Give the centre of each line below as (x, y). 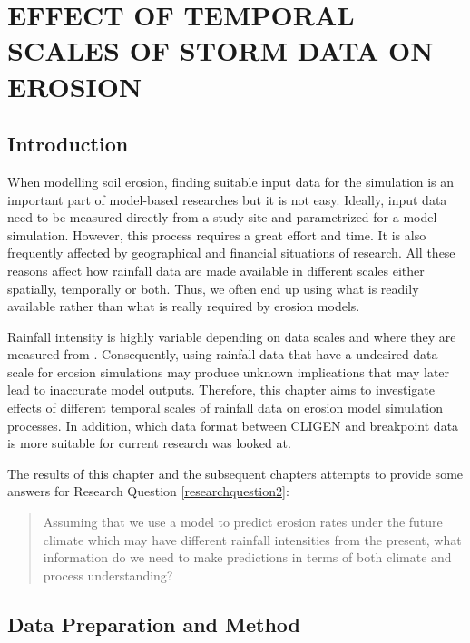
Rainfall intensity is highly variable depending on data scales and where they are (232, 336)
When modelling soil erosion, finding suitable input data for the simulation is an (231, 181)
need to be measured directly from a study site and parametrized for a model (222, 217)
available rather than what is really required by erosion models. (184, 306)
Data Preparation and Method (154, 624)
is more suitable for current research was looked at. (149, 443)
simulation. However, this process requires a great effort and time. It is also (217, 234)
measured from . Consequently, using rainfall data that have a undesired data (223, 354)
